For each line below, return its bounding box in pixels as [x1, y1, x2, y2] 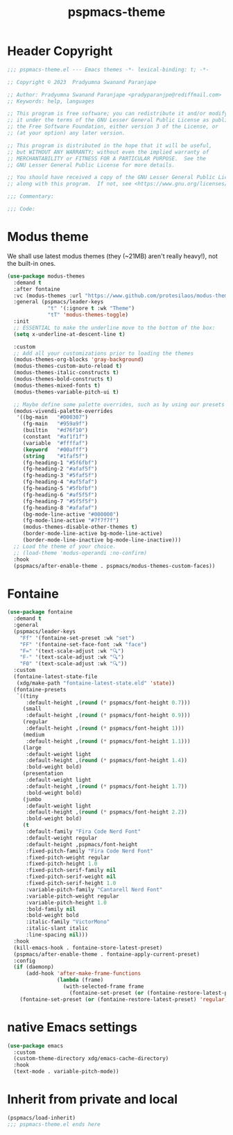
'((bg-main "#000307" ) [16, 414, 89, 421]
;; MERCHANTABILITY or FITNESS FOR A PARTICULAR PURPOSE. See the [7, 155, 207, 162]
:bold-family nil [25, 905, 76, 913]
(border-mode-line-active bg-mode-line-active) [22, 530, 163, 537]
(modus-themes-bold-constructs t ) [13, 376, 113, 382]
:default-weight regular [25, 834, 98, 841]
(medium [22, 731, 45, 738]
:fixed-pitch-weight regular [25, 854, 110, 861]
